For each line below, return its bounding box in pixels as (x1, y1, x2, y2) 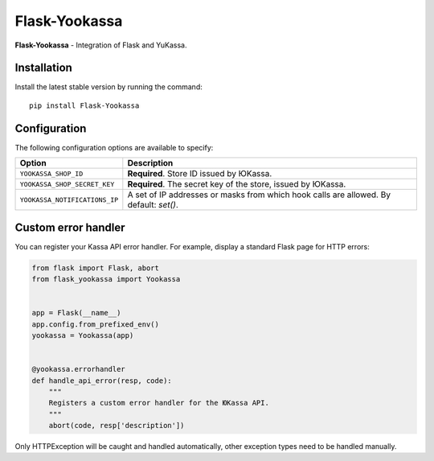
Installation (14, 61, 72, 75)
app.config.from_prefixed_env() (31, 319, 160, 329)
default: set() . (127, 200, 178, 211)
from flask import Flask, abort (31, 263, 160, 273)
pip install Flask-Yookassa (29, 101, 140, 110)
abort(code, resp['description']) (48, 421, 185, 430)
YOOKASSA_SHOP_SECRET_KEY (19, 179, 115, 188)
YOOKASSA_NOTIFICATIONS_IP (19, 196, 119, 204)
